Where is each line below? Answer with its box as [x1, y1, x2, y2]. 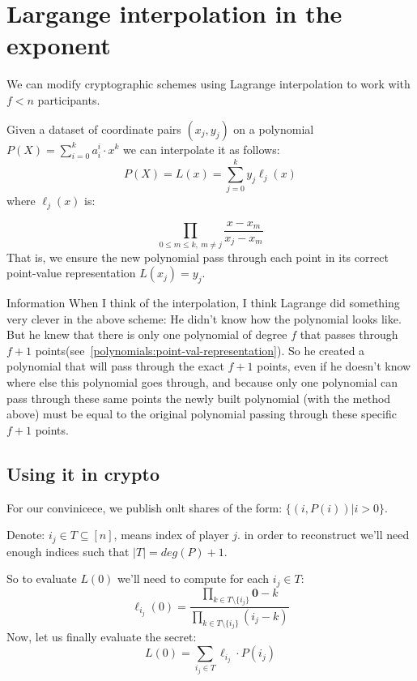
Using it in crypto [6, 460, 160, 486]
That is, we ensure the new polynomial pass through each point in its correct [6, 248, 389, 265]
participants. [37, 91, 100, 108]
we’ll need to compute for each [117, 570, 270, 587]
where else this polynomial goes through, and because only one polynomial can [6, 374, 398, 391]
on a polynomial [233, 120, 314, 137]
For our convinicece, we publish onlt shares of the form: [6, 499, 283, 516]
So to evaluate [6, 570, 77, 587]
